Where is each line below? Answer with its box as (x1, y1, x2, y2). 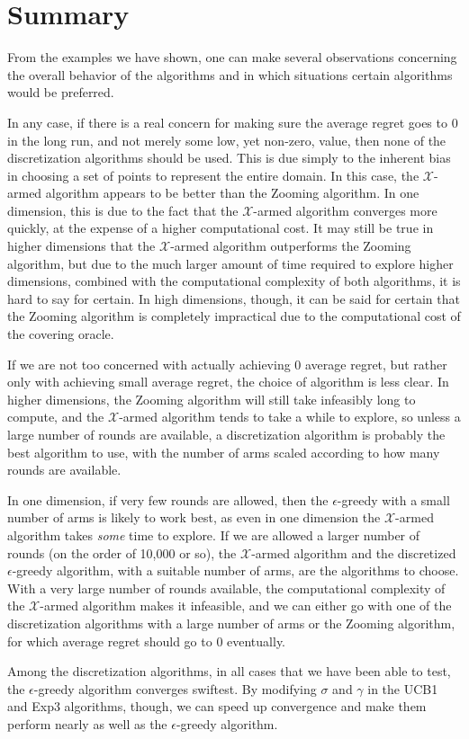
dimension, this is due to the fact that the (7, 200, 239, 219)
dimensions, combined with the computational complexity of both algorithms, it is (7, 272, 461, 290)
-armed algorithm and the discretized (251, 543, 456, 562)
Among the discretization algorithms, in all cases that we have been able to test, (7, 662, 451, 681)
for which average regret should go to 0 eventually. (7, 631, 286, 650)
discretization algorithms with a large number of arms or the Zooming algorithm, (7, 613, 455, 632)
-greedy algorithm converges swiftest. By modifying (33, 679, 317, 698)
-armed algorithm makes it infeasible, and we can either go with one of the (40, 596, 452, 615)
